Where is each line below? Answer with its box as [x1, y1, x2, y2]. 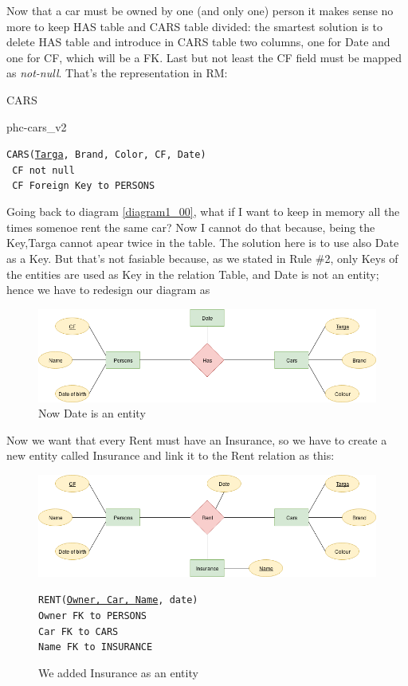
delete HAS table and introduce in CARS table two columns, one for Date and [6, 33, 390, 50]
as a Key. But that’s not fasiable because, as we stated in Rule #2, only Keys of [6, 249, 398, 266]
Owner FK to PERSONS [38, 610, 147, 621]
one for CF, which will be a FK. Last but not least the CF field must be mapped [6, 49, 402, 65]
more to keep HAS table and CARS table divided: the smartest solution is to [6, 18, 382, 34]
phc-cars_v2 [6, 118, 67, 135]
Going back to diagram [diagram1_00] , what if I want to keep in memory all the [6, 203, 400, 220]
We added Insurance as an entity [38, 664, 198, 680]
